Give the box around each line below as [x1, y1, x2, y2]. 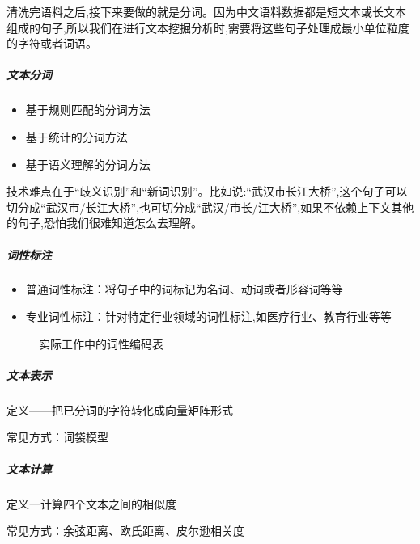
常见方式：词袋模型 [6, 428, 108, 445]
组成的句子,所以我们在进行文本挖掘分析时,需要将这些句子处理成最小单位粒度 [6, 19, 409, 36]
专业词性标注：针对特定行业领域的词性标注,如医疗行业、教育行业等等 [25, 308, 392, 325]
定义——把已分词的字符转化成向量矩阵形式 [6, 401, 233, 418]
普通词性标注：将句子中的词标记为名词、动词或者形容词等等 [25, 280, 343, 297]
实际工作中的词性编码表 [39, 335, 163, 352]
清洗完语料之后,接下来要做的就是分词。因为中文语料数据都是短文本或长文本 [6, 3, 406, 19]
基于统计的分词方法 [25, 128, 128, 145]
